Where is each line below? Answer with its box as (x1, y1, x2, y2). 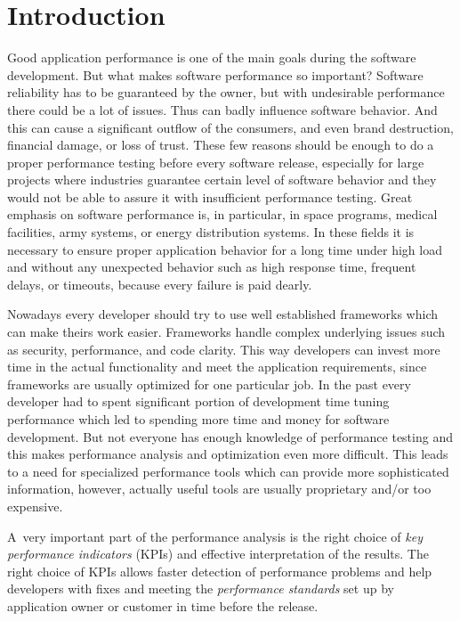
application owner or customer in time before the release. (7, 596, 319, 615)
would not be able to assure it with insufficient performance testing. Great (7, 187, 413, 206)
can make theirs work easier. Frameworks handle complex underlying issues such (7, 323, 446, 341)
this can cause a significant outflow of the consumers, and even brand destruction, (7, 118, 454, 136)
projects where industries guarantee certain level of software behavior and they (7, 170, 437, 189)
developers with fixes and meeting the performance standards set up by (7, 579, 394, 598)
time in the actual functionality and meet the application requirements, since (7, 357, 427, 376)
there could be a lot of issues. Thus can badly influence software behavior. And (7, 100, 438, 118)
